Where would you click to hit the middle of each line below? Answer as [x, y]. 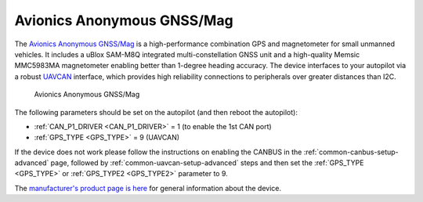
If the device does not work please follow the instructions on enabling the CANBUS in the [158, 152]
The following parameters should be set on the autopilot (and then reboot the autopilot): [156, 112]
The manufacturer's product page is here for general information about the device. [148, 188]
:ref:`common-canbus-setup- [351, 152]
